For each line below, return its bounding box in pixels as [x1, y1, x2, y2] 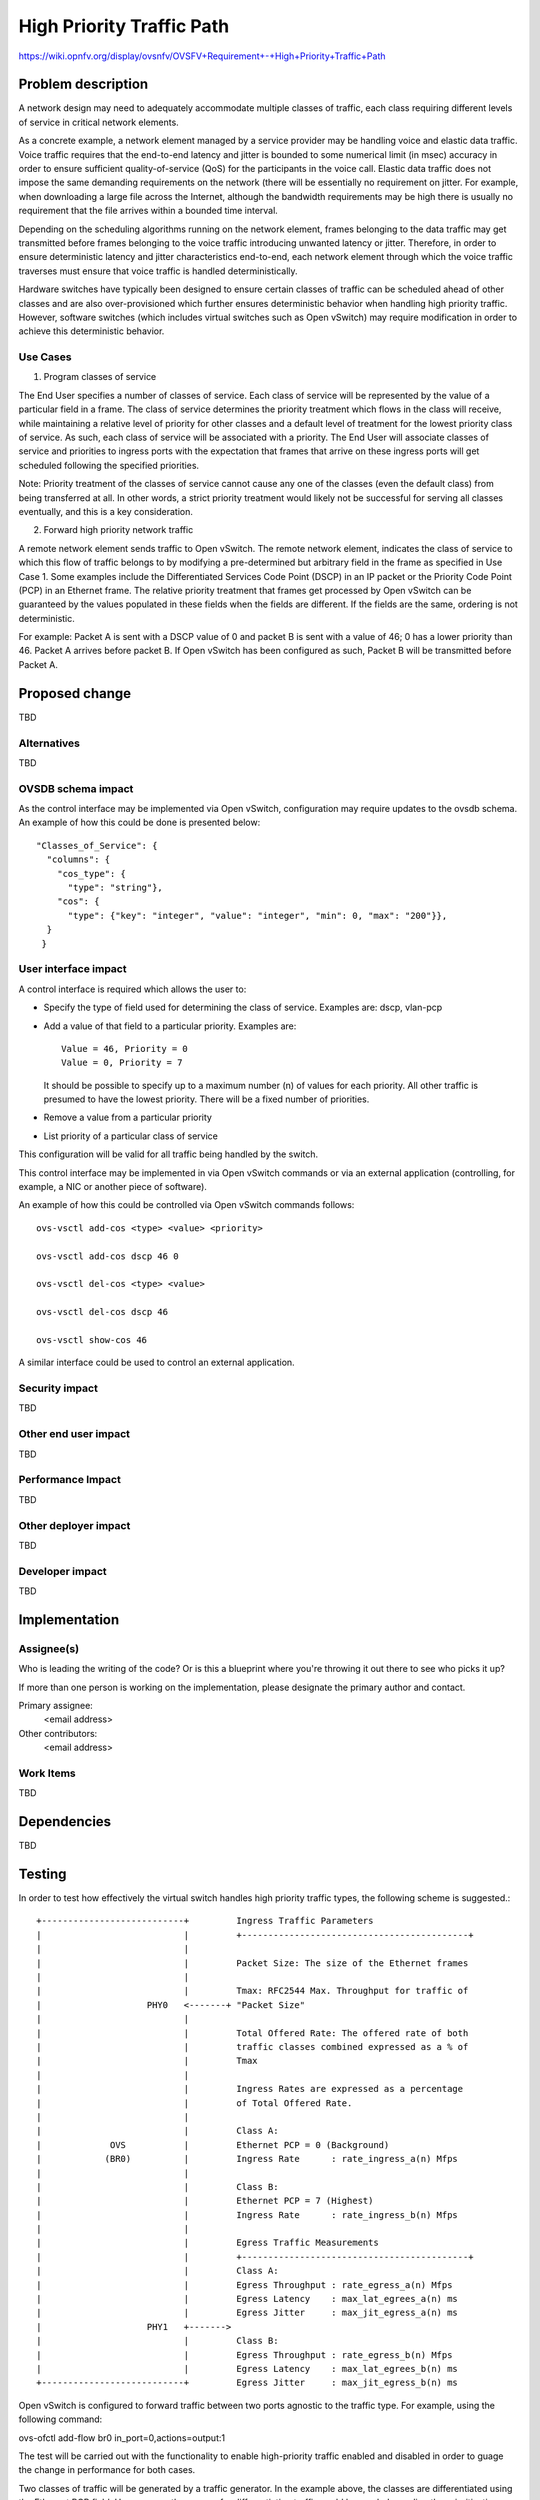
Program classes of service [43, 371, 157, 383]
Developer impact [18, 1564, 107, 1578]
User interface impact [18, 962, 127, 976]
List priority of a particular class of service [43, 1130, 219, 1142]
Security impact [18, 1381, 99, 1395]
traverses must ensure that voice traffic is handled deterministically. [18, 265, 299, 277]
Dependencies [18, 1813, 112, 1830]
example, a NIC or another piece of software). [18, 1181, 207, 1193]
